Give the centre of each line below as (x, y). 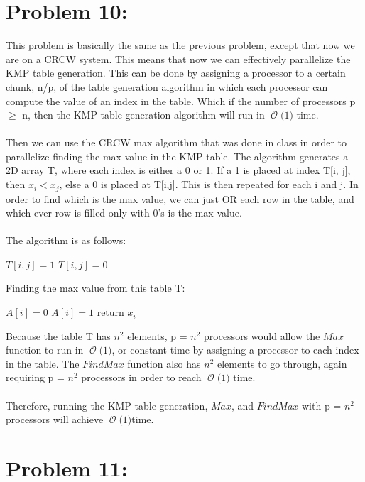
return (110, 312)
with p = (321, 405)
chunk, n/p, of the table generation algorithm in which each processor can (167, 86)
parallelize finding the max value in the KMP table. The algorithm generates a (177, 156)
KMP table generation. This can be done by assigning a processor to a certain (176, 73)
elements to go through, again (282, 363)
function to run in (45, 350)
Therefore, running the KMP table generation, (107, 405)
